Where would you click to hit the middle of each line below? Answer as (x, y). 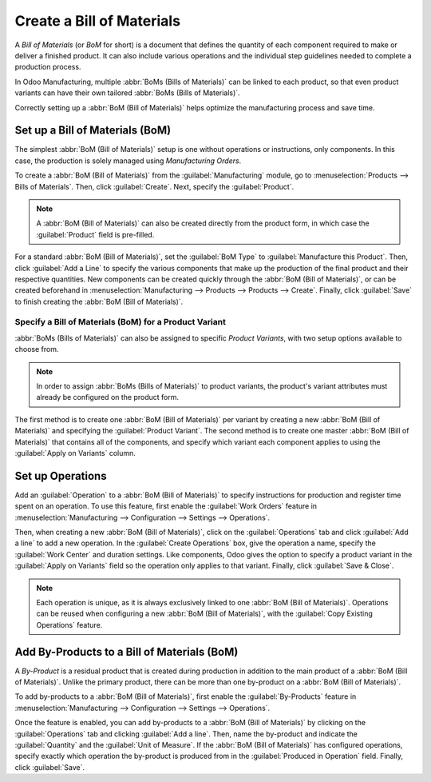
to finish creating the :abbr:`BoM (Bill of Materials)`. (99, 301)
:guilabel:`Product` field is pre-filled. (95, 234)
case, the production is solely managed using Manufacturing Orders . (128, 161)
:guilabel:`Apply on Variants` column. (75, 453)
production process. (48, 67)
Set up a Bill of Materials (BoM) (93, 131)
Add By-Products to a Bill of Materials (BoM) (127, 652)
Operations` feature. (69, 624)
